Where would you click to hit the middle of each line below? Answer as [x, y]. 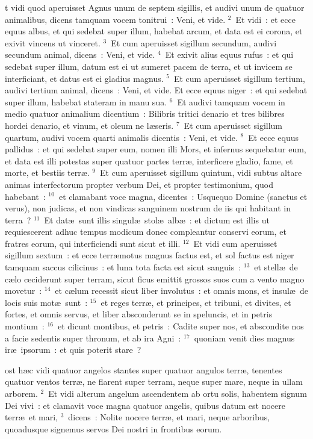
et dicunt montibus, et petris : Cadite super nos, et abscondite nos [181, 326]
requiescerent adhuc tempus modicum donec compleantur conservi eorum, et [146, 232]
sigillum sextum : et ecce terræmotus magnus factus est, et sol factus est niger [150, 255]
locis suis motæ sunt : [46, 302]
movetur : [23, 291]
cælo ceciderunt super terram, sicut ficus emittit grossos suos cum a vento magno [155, 279]
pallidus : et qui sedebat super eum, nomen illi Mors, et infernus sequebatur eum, [156, 149]
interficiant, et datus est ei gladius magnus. [84, 78]
